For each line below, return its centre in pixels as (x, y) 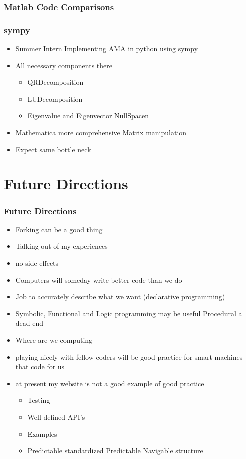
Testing (39, 400)
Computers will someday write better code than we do (99, 280)
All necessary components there (64, 65)
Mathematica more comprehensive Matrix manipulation (101, 132)
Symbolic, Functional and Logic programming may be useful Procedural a (129, 313)
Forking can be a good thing (59, 229)
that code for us (40, 367)
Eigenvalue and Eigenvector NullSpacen (88, 115)
